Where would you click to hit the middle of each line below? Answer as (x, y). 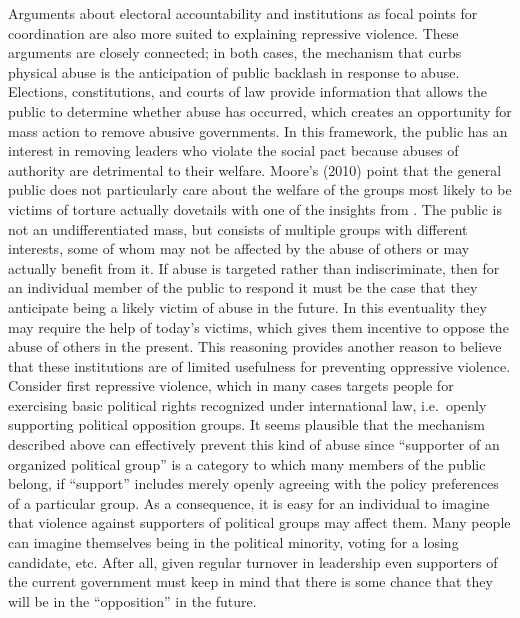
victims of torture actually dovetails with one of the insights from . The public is (255, 208)
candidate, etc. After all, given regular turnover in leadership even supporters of (253, 561)
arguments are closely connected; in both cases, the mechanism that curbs (235, 52)
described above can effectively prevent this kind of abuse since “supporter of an (254, 444)
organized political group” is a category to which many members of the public (247, 463)
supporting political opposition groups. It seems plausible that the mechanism (247, 424)
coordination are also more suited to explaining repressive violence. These (233, 32)
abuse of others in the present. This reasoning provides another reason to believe (255, 346)
